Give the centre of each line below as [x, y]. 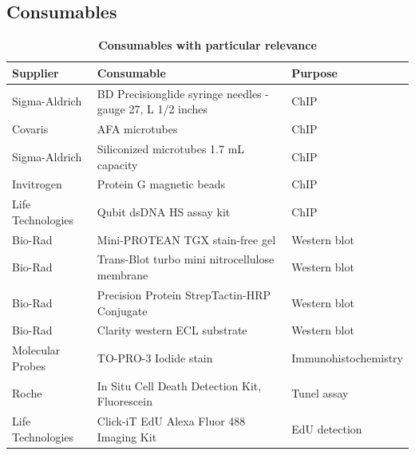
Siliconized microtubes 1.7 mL [171, 148]
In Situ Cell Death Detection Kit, [179, 385]
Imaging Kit [127, 436]
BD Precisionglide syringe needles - [183, 93]
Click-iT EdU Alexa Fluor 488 [171, 421]
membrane [123, 275]
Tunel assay [320, 393]
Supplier [36, 72]
